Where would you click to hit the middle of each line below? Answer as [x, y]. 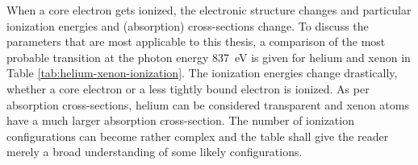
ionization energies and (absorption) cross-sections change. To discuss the [188, 25]
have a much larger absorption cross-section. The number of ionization [180, 120]
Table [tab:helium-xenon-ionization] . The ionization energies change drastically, [202, 73]
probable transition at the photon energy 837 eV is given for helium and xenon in [209, 57]
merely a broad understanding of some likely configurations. [155, 152]
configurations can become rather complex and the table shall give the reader [198, 136]
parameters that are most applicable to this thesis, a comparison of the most [196, 41]
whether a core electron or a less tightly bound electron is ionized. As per [188, 88]
